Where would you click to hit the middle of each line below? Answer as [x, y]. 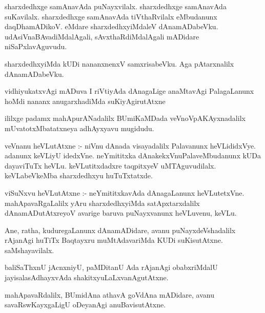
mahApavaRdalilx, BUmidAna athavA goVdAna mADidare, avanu [109, 294]
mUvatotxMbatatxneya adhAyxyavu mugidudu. [79, 128]
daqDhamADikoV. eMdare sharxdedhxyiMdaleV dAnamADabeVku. [111, 26]
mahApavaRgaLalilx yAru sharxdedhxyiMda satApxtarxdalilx [102, 203]
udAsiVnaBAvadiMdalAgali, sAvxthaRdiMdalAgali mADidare [102, 36]
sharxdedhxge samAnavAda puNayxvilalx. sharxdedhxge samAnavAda [116, 6]
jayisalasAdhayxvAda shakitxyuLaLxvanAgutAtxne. [87, 277]
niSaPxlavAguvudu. [36, 46]
